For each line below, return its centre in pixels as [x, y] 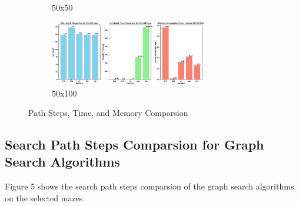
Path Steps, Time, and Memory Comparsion [108, 113]
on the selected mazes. [45, 197]
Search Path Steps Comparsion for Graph [134, 144]
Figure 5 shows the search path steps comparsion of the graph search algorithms [149, 186]
